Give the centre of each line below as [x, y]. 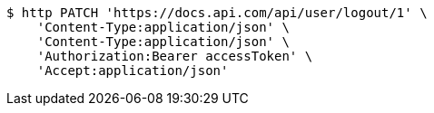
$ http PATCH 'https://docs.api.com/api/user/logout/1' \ [217, 13]
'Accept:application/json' [133, 71]
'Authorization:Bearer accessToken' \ [175, 56]
